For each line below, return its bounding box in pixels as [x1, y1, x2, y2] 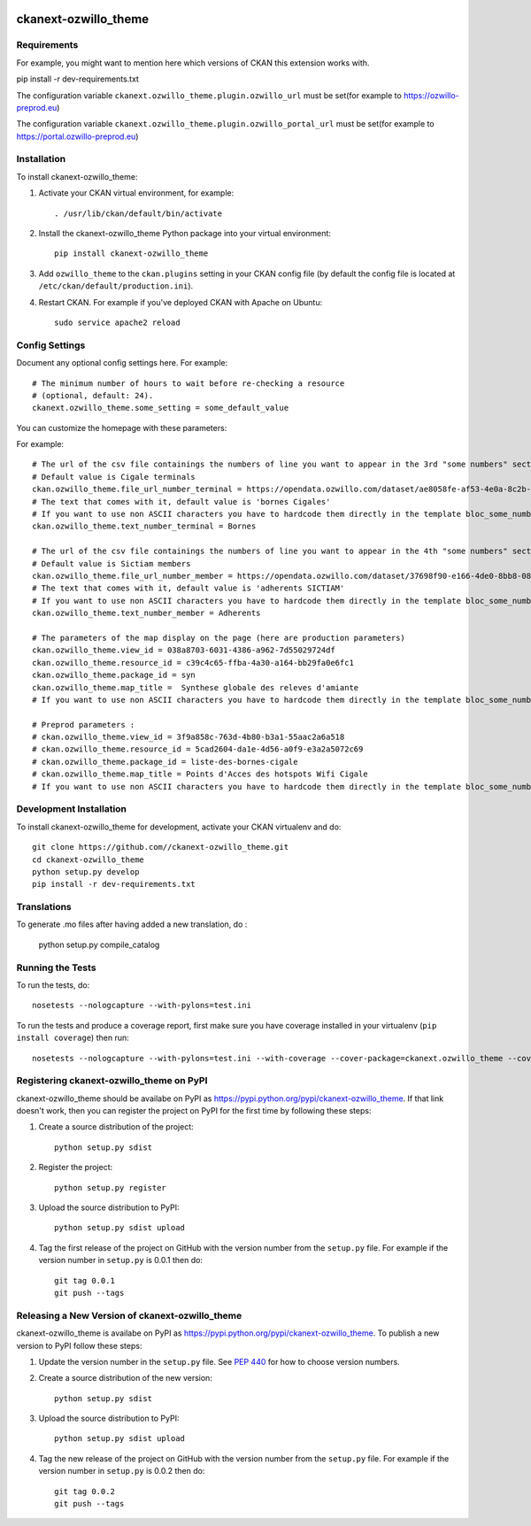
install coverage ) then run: [16, 1032, 129, 1044]
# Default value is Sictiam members [32, 559, 191, 568]
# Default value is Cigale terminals [32, 472, 196, 482]
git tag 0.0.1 [54, 1276, 115, 1285]
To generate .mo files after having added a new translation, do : [16, 919, 248, 929]
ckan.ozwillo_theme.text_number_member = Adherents [32, 608, 261, 619]
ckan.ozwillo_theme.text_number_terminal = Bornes [32, 521, 257, 531]
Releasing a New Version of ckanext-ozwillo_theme [16, 1309, 242, 1322]
